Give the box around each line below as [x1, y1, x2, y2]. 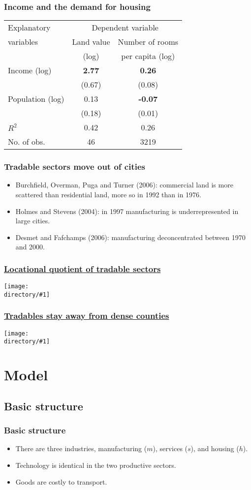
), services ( [153, 443, 188, 454]
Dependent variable [92, 22, 158, 33]
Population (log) [8, 93, 64, 105]
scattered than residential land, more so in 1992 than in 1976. [15, 189, 201, 200]
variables [8, 36, 38, 48]
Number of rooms [118, 36, 179, 48]
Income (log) [8, 64, 52, 76]
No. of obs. [8, 136, 45, 148]
